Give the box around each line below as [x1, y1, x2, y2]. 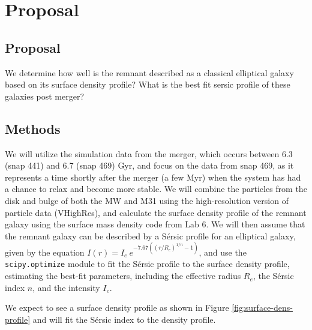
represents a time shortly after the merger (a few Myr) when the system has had [5, 170, 301, 183]
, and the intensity [32, 281, 100, 293]
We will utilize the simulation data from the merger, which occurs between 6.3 [5, 147, 293, 160]
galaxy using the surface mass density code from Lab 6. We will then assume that [5, 218, 305, 230]
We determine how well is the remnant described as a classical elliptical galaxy [5, 66, 294, 79]
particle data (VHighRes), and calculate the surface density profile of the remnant [5, 206, 307, 218]
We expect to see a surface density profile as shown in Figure [5, 301, 229, 314]
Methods [5, 119, 61, 137]
